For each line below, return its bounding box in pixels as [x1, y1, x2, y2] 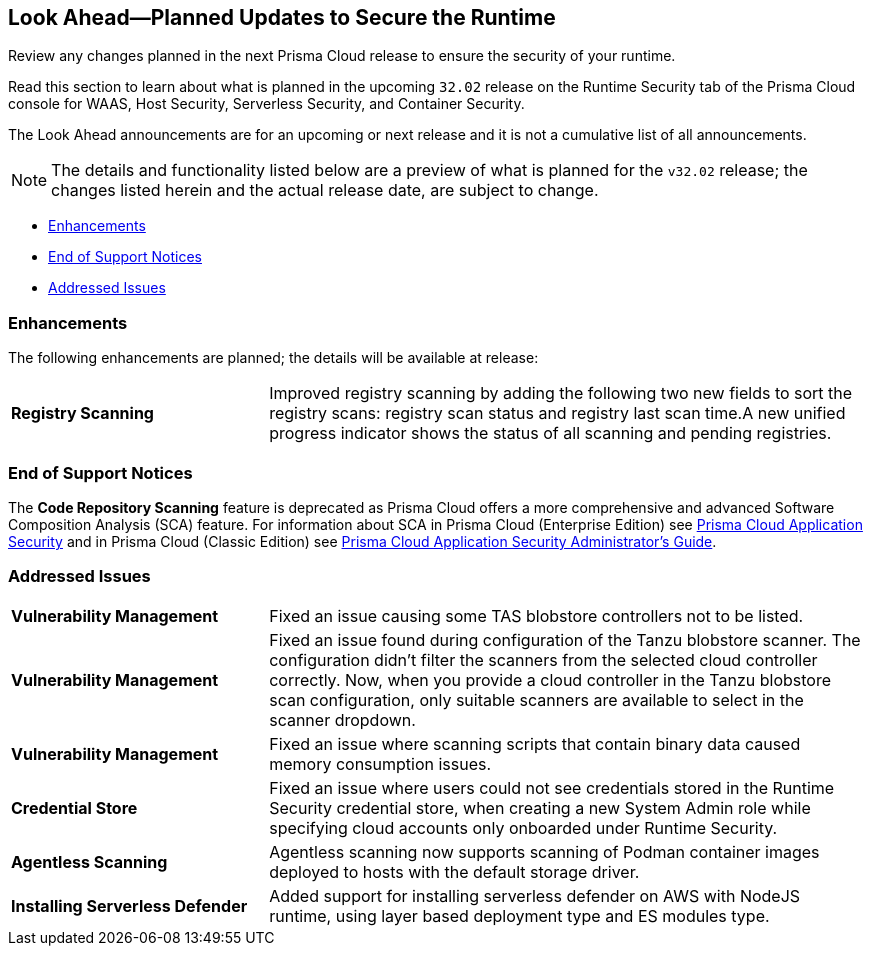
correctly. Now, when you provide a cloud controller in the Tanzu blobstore [269, 669, 832, 690]
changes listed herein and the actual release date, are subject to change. [51, 180, 599, 201]
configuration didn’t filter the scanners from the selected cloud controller [269, 649, 818, 670]
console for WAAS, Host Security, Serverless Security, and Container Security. [8, 95, 525, 113]
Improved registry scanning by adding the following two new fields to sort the [269, 383, 853, 404]
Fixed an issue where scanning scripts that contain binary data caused [269, 733, 801, 754]
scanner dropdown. [269, 709, 416, 730]
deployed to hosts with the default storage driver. [269, 861, 640, 882]
